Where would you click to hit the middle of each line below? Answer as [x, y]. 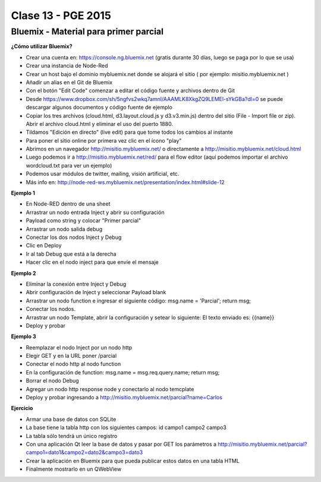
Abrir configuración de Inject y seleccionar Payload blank [96, 292]
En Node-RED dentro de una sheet [68, 204]
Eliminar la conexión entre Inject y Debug [76, 284]
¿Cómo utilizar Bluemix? [42, 46]
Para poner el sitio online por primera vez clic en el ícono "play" [104, 140]
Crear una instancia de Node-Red [67, 66]
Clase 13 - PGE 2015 [61, 15]
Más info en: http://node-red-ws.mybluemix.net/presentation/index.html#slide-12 [125, 182]
